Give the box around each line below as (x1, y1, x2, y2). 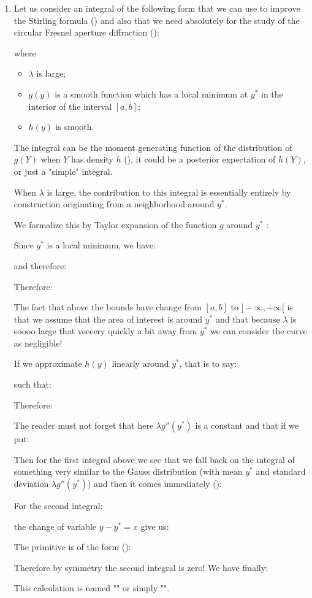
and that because (215, 312, 280, 325)
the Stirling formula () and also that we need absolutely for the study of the (13, 13, 300, 26)
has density (71, 153, 113, 166)
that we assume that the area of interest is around (13, 312, 203, 325)
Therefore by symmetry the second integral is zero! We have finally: (13, 561, 268, 573)
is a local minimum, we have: (47, 239, 156, 251)
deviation (13, 477, 49, 490)
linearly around (112, 357, 169, 370)
